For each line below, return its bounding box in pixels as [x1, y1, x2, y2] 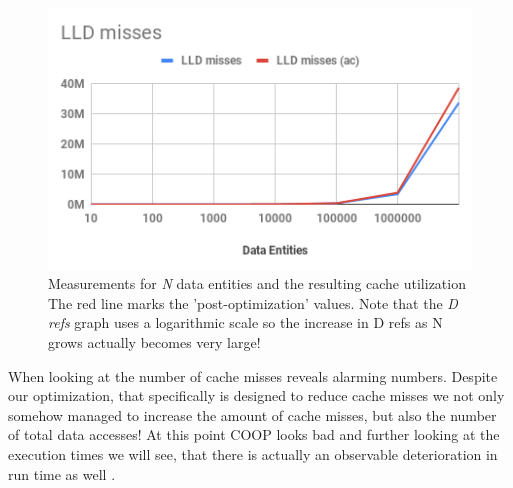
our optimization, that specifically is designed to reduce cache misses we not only [8, 385, 505, 406]
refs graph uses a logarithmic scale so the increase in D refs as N [48, 312, 443, 333]
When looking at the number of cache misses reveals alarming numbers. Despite [8, 365, 498, 386]
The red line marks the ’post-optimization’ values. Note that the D [48, 292, 458, 313]
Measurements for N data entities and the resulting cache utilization [48, 273, 466, 294]
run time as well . [8, 463, 116, 484]
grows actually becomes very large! [48, 331, 261, 352]
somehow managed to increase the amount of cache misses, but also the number [8, 404, 497, 425]
